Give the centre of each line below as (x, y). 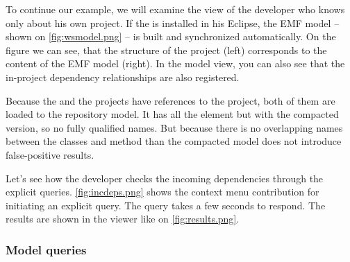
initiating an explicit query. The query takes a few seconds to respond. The (166, 205)
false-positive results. (50, 154)
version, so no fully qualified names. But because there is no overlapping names (174, 127)
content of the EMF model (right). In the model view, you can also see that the (175, 63)
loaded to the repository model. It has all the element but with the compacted (172, 114)
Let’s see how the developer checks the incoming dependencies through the (165, 178)
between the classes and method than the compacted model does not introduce (174, 141)
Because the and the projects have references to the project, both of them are (170, 100)
